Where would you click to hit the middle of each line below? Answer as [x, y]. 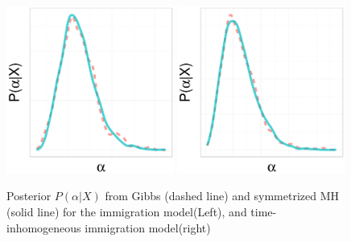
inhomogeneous [44, 227]
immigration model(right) [148, 227]
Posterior [29, 196]
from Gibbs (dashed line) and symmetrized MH [222, 196]
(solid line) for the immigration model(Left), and [127, 211]
